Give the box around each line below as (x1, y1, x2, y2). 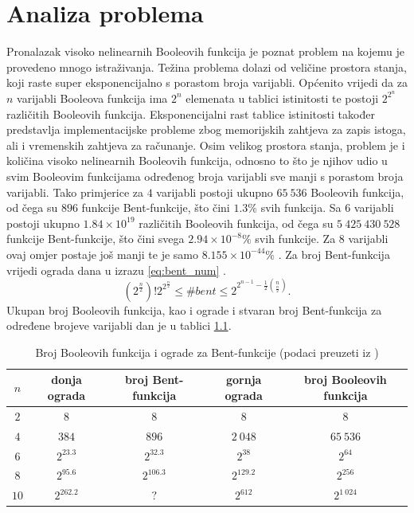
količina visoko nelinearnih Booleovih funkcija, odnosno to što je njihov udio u (6, 152, 388, 169)
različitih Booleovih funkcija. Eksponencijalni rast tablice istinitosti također (6, 105, 375, 122)
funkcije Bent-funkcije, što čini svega (6, 230, 185, 247)
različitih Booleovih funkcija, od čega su (139, 214, 334, 231)
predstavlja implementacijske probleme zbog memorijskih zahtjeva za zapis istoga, (6, 121, 406, 138)
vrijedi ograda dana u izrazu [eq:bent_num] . (6, 261, 226, 278)
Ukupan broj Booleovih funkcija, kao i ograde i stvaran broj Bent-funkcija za (6, 301, 382, 318)
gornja (225, 371, 262, 388)
